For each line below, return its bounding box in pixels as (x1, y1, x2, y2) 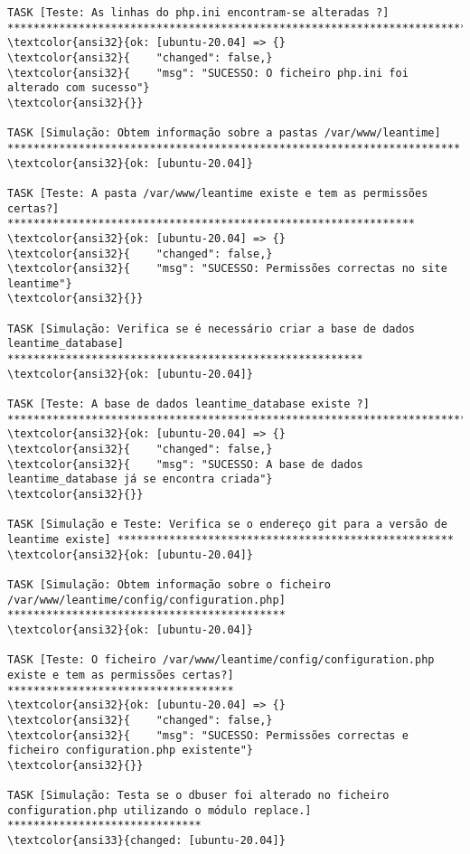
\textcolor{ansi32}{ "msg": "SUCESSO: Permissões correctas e (7, 728, 409, 742)
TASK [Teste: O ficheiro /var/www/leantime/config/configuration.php (7, 653, 435, 667)
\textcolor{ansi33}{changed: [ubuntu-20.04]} (7, 834, 286, 848)
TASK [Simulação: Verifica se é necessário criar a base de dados (7, 322, 416, 335)
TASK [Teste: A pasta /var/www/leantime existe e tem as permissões (7, 186, 428, 200)
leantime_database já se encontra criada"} (7, 473, 273, 486)
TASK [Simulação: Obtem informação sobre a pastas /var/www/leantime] (7, 127, 441, 140)
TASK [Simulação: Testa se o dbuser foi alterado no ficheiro (7, 789, 390, 802)
